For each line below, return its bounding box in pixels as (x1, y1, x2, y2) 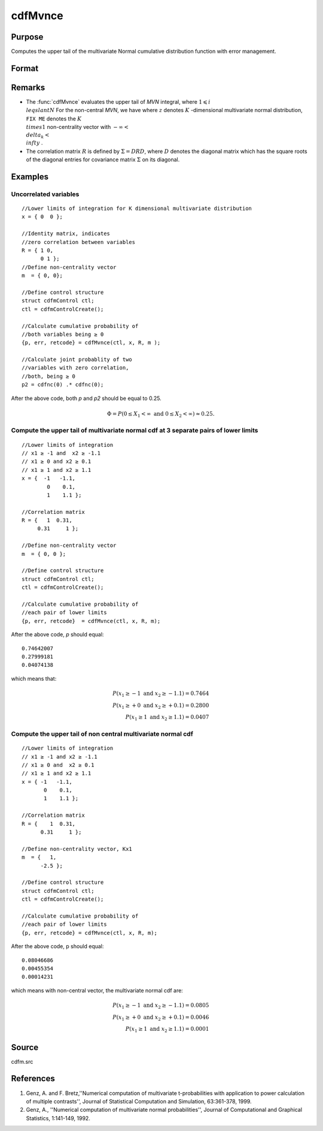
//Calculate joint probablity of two (22, 356, 133, 363)
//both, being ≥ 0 (22, 372, 76, 380)
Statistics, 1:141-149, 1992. (26, 1114, 91, 1121)
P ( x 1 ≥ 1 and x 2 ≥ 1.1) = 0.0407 (125, 714, 209, 722)
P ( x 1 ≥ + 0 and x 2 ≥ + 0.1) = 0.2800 (112, 702, 209, 710)
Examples (11, 172, 49, 182)
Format (11, 63, 39, 73)
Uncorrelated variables (11, 189, 80, 198)
